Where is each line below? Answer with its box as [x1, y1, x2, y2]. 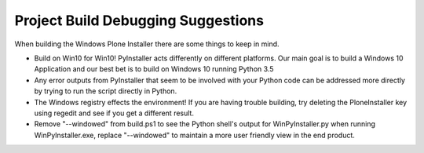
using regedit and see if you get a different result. [34, 108, 194, 118]
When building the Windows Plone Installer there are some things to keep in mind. [14, 39, 280, 49]
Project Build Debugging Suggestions [14, 12, 265, 29]
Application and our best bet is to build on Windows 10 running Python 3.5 [34, 64, 274, 74]
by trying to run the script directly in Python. [34, 86, 177, 96]
